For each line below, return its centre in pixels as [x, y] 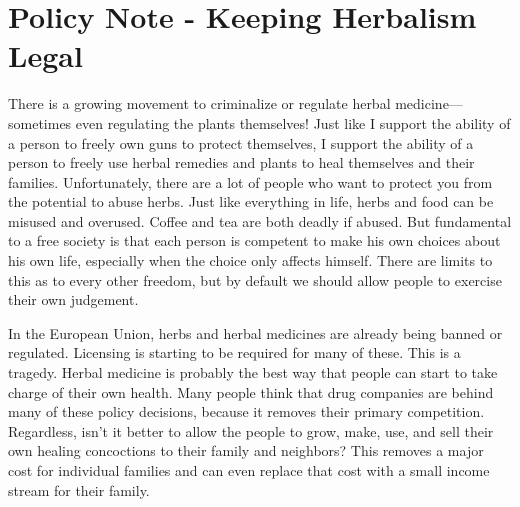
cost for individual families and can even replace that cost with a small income [249, 470]
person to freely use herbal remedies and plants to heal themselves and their [241, 162]
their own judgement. [73, 299]
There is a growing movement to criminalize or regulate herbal [199, 103]
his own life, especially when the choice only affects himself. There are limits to [250, 260]
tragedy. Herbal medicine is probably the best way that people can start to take [253, 372]
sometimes [40, 122]
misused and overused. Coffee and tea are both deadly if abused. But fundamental [260, 220]
